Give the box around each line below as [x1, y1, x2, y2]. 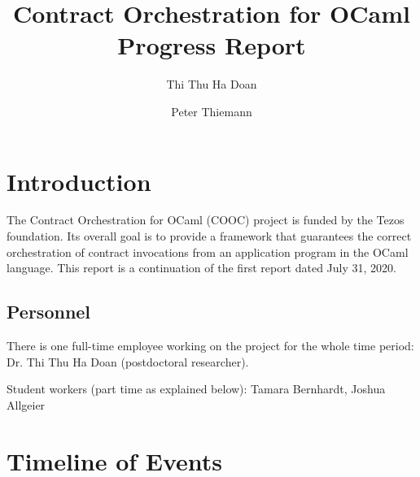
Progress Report [117, 28, 306, 62]
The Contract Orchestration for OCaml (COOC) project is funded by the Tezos [7, 211, 405, 228]
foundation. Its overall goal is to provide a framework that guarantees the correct [7, 228, 412, 245]
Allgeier [7, 396, 46, 413]
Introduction [7, 164, 151, 197]
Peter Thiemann [171, 102, 252, 119]
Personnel [7, 299, 91, 324]
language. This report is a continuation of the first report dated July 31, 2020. [7, 259, 396, 276]
